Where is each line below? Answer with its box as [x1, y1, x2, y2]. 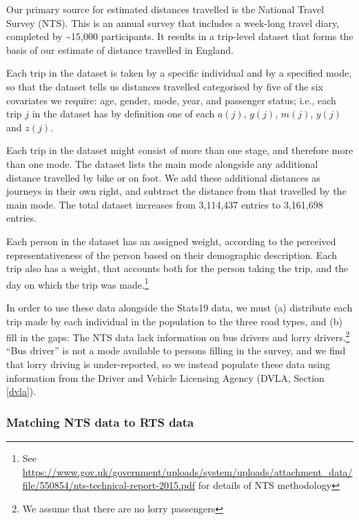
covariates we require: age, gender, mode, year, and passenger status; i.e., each [6, 93, 336, 107]
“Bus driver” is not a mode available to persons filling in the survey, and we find [6, 343, 346, 358]
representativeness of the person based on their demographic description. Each [6, 247, 338, 262]
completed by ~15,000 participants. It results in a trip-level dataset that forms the [6, 29, 353, 44]
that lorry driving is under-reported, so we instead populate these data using [6, 356, 331, 371]
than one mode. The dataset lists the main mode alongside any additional [6, 156, 318, 171]
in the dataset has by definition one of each [32, 106, 215, 121]
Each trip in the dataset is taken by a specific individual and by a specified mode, [6, 66, 352, 80]
